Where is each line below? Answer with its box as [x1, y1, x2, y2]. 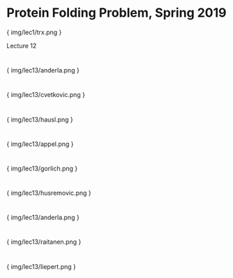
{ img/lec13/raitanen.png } [6, 237, 82, 246]
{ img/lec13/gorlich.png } [6, 164, 78, 173]
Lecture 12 [6, 41, 37, 50]
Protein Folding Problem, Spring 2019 [6, 5, 227, 21]
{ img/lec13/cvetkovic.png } [6, 91, 85, 99]
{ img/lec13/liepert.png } [6, 262, 76, 270]
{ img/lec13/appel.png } [6, 140, 74, 148]
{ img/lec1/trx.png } [6, 28, 62, 36]
